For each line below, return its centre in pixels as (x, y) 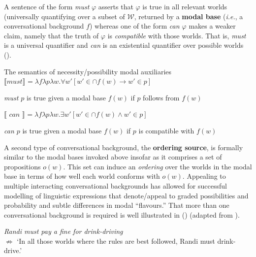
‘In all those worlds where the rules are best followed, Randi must (116, 241)
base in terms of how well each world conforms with (82, 176)
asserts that (116, 6)
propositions (22, 166)
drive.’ (13, 250)
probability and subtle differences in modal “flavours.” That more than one (117, 205)
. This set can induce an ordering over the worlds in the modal (158, 166)
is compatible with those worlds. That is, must (177, 35)
